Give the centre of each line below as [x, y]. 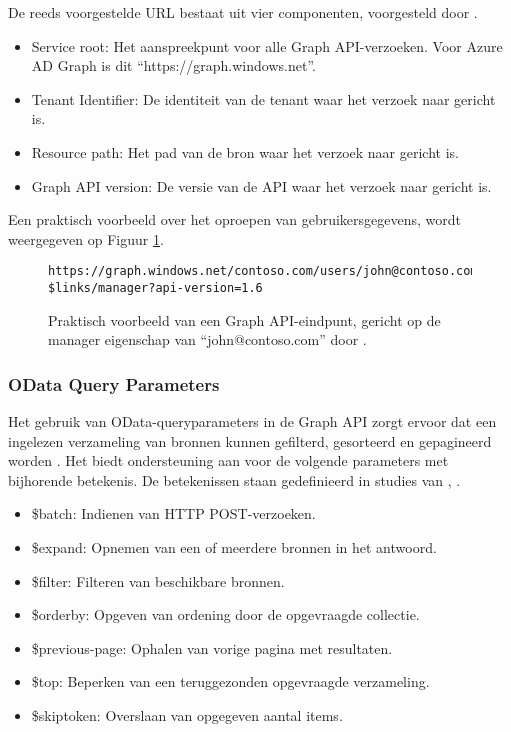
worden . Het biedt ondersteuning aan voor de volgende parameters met [228, 460]
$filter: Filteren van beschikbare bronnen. [158, 580]
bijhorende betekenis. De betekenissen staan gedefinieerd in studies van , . [234, 479]
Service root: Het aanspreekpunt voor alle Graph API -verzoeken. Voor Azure [267, 45]
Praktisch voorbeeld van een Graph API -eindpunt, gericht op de [244, 319]
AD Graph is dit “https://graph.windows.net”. [173, 65]
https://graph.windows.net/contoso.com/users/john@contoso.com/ [266, 271]
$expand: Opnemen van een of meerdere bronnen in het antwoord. [234, 547]
